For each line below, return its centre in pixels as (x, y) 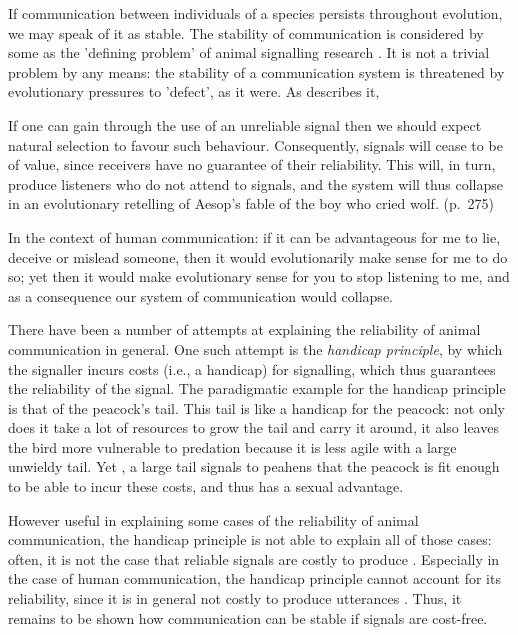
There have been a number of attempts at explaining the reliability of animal (244, 329)
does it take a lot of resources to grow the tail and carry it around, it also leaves (253, 427)
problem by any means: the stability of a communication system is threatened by (256, 71)
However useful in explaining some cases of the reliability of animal (213, 519)
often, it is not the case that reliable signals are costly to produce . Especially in (254, 558)
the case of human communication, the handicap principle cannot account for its (254, 578)
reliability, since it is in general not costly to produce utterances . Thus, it (235, 598)
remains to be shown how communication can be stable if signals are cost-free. (248, 617)
